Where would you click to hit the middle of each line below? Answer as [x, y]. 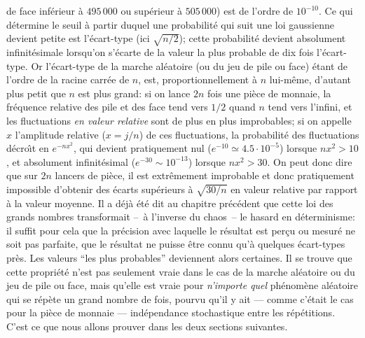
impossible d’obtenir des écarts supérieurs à [100, 189]
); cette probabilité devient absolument [262, 38]
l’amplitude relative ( [60, 134]
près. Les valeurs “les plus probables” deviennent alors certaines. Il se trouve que [179, 258]
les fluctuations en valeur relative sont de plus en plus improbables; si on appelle [179, 120]
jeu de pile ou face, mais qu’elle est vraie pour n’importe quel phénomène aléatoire [182, 285]
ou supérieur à [152, 10]
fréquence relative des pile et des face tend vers [107, 107]
